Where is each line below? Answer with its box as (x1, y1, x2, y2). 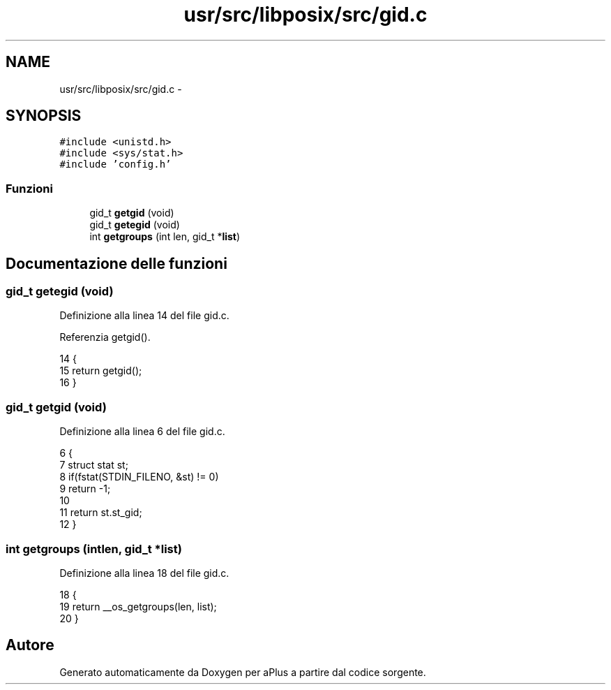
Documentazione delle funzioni (6, 254, 227, 272)
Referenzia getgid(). (59, 331, 151, 344)
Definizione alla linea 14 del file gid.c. (59, 309, 229, 322)
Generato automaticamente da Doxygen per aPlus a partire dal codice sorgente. (59, 666, 426, 678)
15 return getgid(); (59, 365, 142, 377)
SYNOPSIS (6, 107, 82, 125)
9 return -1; (59, 483, 111, 495)
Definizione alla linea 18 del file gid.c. (59, 566, 229, 579)
